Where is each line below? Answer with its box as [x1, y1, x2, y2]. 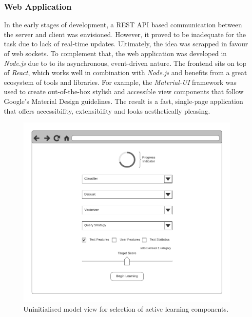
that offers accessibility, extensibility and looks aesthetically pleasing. [4, 105, 210, 116]
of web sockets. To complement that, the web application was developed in [4, 48, 227, 58]
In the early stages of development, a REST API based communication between [4, 20, 242, 30]
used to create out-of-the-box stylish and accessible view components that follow [4, 86, 244, 97]
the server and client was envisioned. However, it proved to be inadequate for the [4, 29, 246, 39]
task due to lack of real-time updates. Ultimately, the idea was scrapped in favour [4, 39, 248, 49]
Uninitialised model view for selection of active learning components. [23, 303, 229, 314]
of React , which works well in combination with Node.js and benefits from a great [4, 67, 247, 78]
